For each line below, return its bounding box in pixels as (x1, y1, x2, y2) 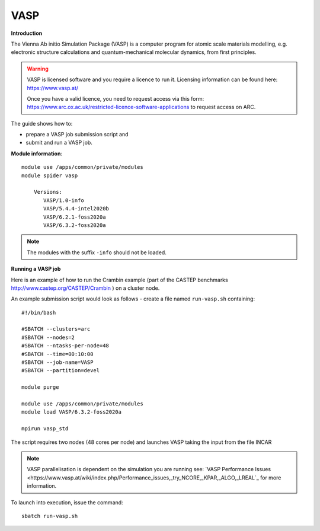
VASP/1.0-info (43, 197, 84, 204)
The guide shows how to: (11, 120, 73, 127)
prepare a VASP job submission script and (25, 131, 129, 138)
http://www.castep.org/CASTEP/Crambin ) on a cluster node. (11, 284, 160, 292)
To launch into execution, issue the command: (11, 498, 124, 506)
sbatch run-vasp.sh (21, 513, 78, 519)
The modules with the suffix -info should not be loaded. (27, 249, 167, 256)
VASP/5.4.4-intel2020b (43, 205, 110, 212)
